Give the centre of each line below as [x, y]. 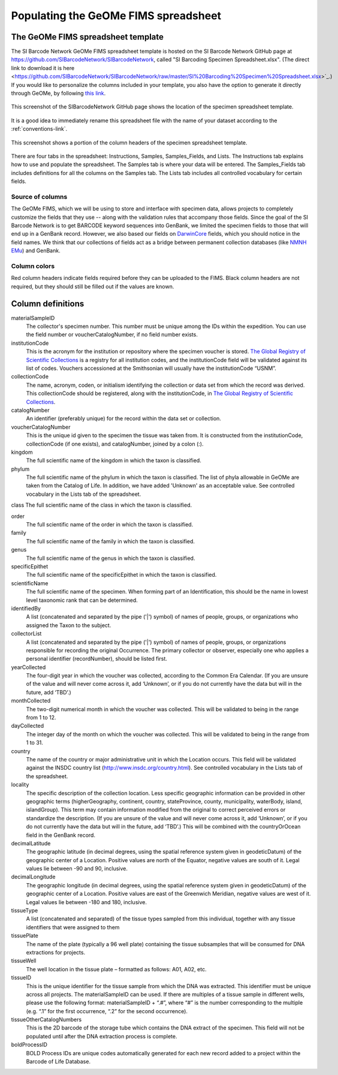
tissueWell [24, 961]
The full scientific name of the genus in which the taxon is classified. [111, 558]
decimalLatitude [31, 843]
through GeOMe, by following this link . [58, 94]
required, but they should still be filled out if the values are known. [93, 286]
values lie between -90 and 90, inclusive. [77, 869]
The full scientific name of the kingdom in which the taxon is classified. [114, 460]
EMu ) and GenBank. [36, 251]
